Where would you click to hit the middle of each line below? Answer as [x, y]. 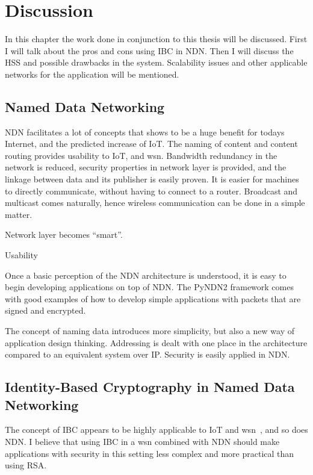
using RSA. [26, 465]
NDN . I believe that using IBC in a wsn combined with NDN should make [142, 441]
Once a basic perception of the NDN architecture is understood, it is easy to [146, 275]
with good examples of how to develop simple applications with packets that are [153, 298]
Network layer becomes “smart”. [64, 234]
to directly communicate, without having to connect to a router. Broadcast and [151, 191]
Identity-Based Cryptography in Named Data [150, 387]
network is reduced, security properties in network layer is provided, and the [146, 167]
